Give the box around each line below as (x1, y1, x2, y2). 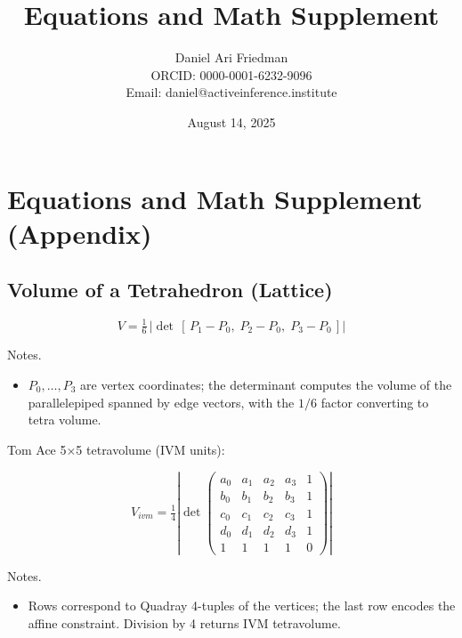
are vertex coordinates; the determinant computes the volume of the (80, 376, 452, 394)
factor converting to (320, 392, 429, 411)
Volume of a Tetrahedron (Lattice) (7, 276, 333, 303)
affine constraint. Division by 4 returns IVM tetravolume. (28, 613, 341, 632)
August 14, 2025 (187, 112, 276, 131)
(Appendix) (7, 214, 152, 251)
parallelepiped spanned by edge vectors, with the (28, 392, 295, 411)
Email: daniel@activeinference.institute (126, 83, 337, 101)
